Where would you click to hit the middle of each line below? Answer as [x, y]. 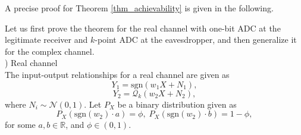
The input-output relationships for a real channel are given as [117, 74]
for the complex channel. [50, 51]
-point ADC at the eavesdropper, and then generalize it [196, 40]
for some [20, 125]
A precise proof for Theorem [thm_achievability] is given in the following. [139, 8]
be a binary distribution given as [177, 104]
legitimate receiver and [46, 40]
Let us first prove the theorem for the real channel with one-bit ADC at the [143, 28]
